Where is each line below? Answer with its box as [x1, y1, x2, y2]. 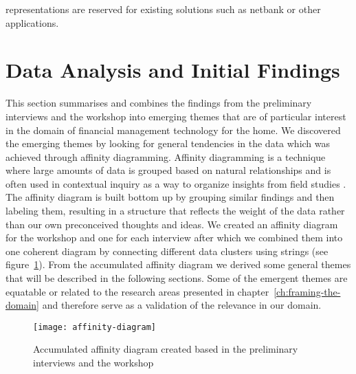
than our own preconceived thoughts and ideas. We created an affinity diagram [5, 217, 338, 231]
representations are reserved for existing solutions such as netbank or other [5, 2, 321, 16]
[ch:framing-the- [274, 284, 341, 298]
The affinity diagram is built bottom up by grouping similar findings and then [5, 190, 335, 204]
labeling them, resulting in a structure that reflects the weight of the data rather [5, 203, 345, 218]
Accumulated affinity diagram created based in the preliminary [33, 342, 298, 356]
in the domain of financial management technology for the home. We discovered [5, 122, 341, 137]
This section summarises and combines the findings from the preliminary [5, 96, 312, 110]
